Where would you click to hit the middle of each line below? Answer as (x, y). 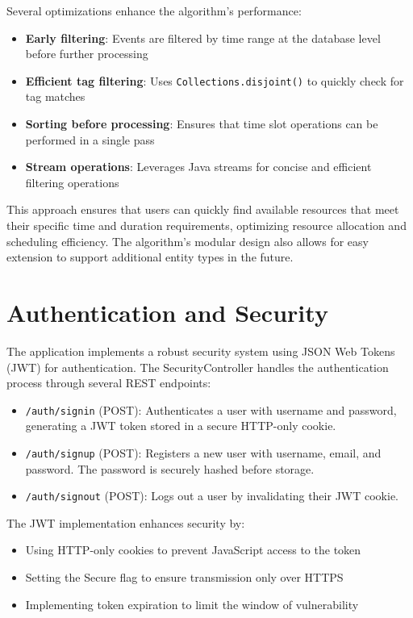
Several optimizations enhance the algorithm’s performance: (154, 10)
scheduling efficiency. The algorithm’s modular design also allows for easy (188, 241)
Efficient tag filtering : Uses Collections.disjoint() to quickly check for (215, 80)
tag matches (55, 96)
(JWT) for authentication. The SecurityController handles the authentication (198, 367)
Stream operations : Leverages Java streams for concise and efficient (198, 167)
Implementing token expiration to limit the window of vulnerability (192, 604)
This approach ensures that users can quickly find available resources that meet (203, 209)
